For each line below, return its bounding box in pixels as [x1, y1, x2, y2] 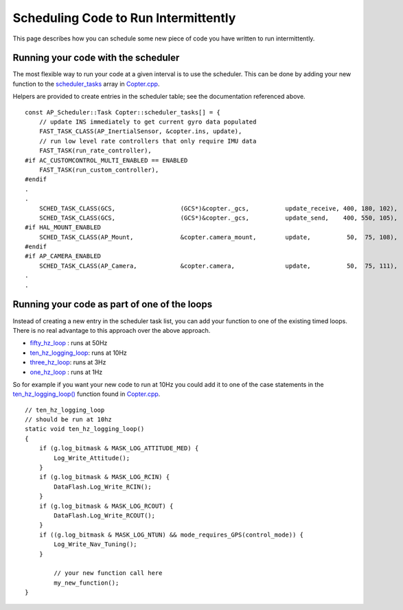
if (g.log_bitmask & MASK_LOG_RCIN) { [38, 473, 170, 481]
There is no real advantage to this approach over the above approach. [12, 326, 211, 334]
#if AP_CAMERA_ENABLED [25, 253, 102, 260]
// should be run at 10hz [25, 416, 113, 423]
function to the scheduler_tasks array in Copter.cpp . [12, 80, 160, 88]
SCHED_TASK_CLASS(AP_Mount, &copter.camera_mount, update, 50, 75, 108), [38, 233, 398, 241]
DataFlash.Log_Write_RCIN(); [54, 482, 152, 491]
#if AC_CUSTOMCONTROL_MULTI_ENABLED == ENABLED [25, 156, 188, 164]
